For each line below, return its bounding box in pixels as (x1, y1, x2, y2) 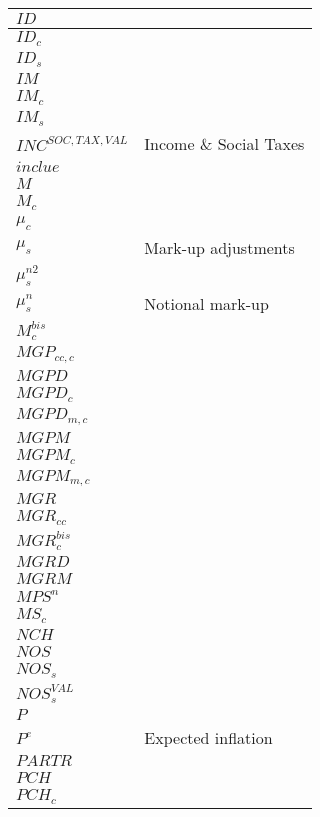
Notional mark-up (144, 291, 269, 315)
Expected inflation (144, 726, 273, 750)
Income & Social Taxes (144, 131, 305, 155)
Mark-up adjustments (144, 235, 295, 259)
